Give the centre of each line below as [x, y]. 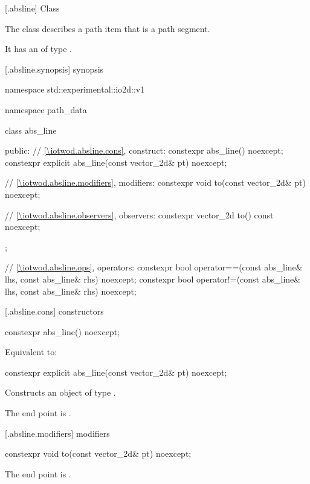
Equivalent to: [31, 352]
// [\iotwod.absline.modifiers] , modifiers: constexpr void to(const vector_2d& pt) [155, 182]
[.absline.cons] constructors [54, 311]
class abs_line [31, 130]
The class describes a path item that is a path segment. [108, 28]
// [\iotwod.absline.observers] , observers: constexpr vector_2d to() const [139, 214]
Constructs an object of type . [60, 392]
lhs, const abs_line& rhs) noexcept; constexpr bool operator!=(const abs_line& [153, 279]
